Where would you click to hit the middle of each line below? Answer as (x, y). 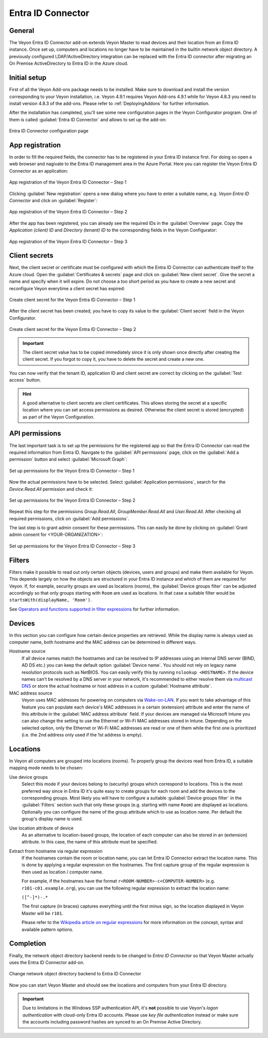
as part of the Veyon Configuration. (59, 417)
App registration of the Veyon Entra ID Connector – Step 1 (68, 182)
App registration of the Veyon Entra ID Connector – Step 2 (68, 212)
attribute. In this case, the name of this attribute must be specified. (90, 842)
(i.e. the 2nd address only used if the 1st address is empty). (82, 735)
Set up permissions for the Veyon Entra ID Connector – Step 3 (72, 546)
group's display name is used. (52, 819)
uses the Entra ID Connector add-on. (47, 962)
